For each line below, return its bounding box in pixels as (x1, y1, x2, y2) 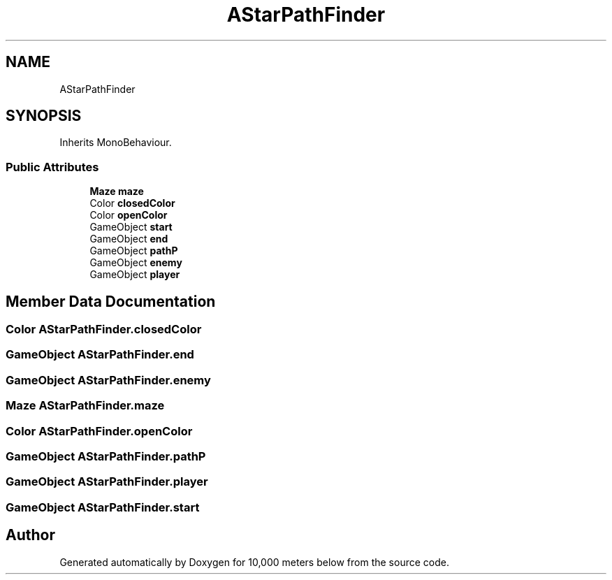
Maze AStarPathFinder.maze (6, 398, 165, 413)
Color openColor (89, 209, 168, 222)
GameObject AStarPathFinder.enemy (6, 372, 211, 387)
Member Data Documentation (6, 292, 216, 310)
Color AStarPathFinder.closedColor (6, 322, 202, 337)
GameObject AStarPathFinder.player (6, 474, 208, 489)
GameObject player (89, 268, 180, 281)
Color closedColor (89, 197, 175, 210)
